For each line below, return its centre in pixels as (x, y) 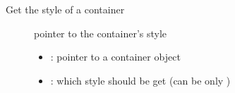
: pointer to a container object (115, 57)
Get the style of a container (65, 9)
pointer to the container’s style (101, 33)
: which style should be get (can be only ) (140, 80)
